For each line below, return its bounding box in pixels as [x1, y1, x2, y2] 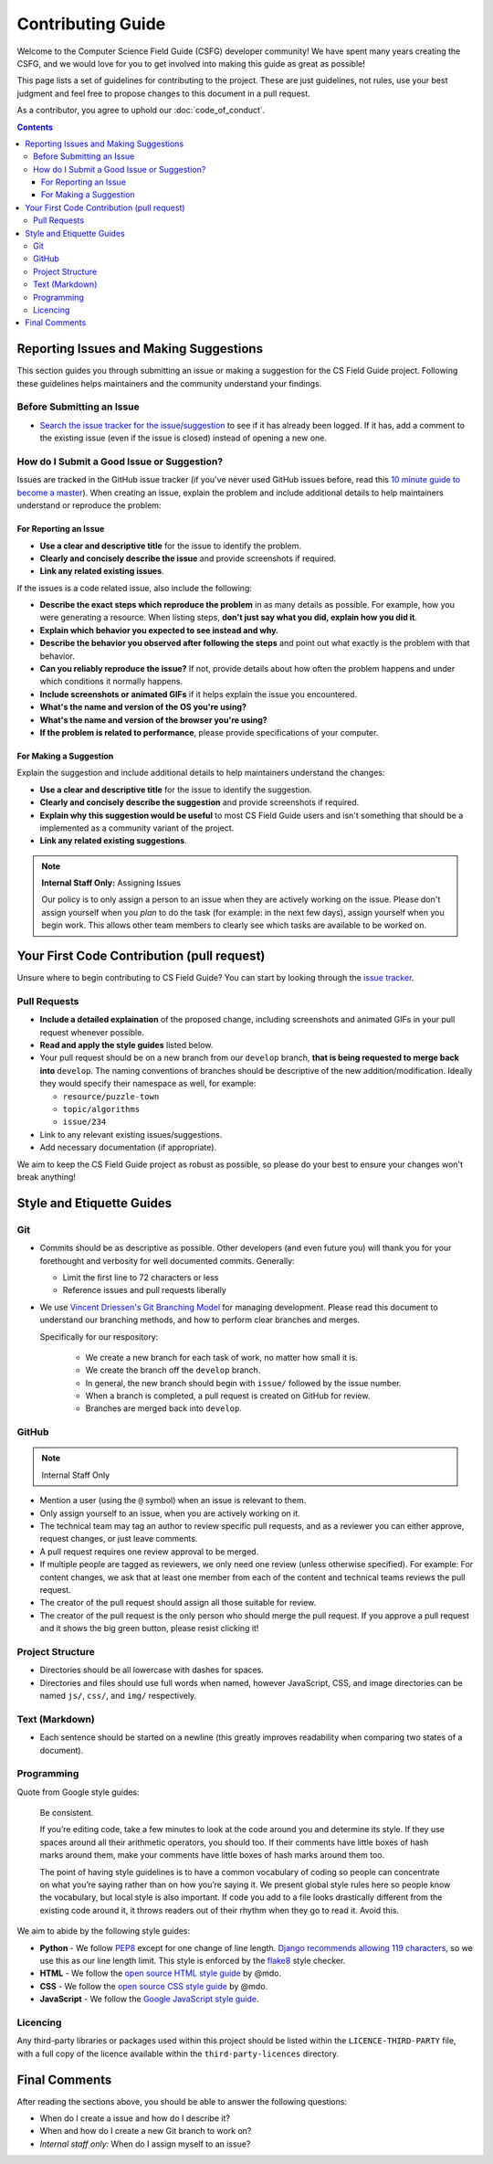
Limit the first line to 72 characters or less [62, 1271, 219, 1283]
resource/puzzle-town [62, 1091, 160, 1101]
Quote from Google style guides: [16, 1787, 141, 1798]
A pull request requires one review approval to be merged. [39, 1545, 259, 1557]
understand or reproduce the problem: [16, 500, 162, 511]
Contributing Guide [16, 14, 166, 34]
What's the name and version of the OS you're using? [39, 702, 246, 713]
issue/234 [62, 1117, 107, 1128]
